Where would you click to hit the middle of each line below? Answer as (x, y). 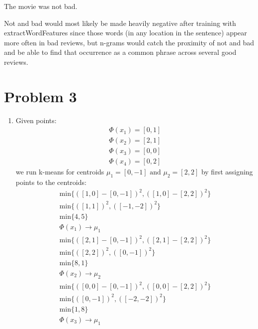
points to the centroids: (51, 182)
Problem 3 (41, 96)
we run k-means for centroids (60, 172)
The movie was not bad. (41, 6)
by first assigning (227, 172)
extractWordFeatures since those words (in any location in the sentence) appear (126, 33)
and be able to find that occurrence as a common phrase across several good (120, 52)
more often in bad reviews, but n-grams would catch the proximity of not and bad (129, 42)
